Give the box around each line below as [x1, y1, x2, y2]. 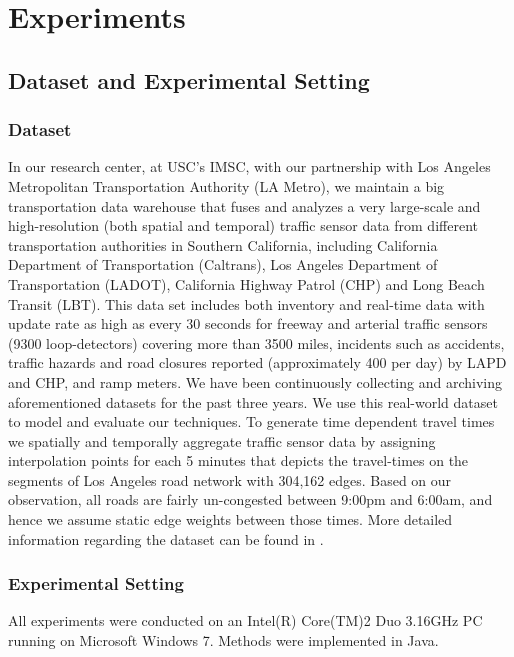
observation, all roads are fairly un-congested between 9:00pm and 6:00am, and [8, 489, 493, 510]
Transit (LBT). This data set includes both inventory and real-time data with [8, 293, 485, 314]
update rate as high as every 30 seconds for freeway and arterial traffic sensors [8, 313, 488, 334]
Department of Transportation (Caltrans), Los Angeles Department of [8, 254, 438, 275]
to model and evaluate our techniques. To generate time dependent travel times [8, 411, 495, 432]
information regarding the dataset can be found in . [8, 528, 324, 549]
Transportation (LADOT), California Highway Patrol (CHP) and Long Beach [8, 273, 485, 294]
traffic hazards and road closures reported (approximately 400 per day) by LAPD [8, 352, 507, 373]
